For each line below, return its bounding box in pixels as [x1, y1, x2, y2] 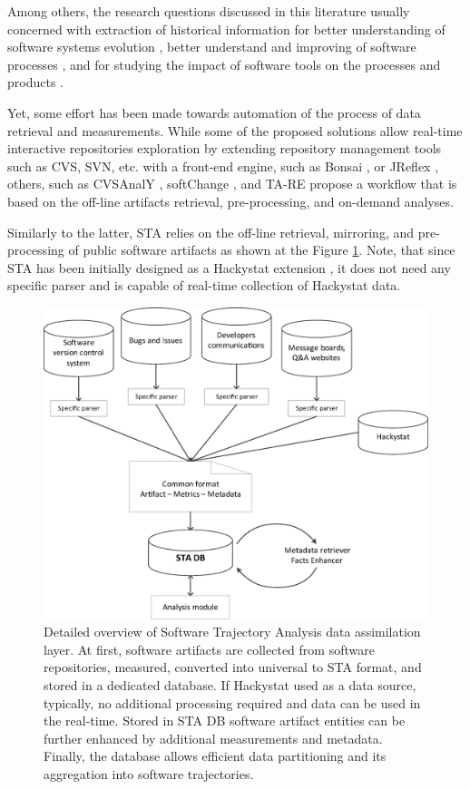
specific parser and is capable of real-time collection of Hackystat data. [7, 276, 401, 295]
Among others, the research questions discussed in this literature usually [7, 2, 410, 20]
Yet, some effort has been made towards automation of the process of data [7, 102, 421, 122]
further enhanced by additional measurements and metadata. [44, 728, 383, 747]
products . [7, 73, 64, 92]
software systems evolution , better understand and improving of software [7, 37, 416, 56]
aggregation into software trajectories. [44, 764, 254, 783]
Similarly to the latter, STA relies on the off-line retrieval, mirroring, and [7, 222, 415, 241]
